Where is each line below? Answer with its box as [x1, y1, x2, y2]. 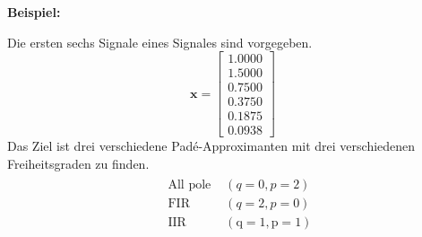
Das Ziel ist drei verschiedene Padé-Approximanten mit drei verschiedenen [7, 136, 416, 155]
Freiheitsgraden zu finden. [7, 154, 150, 172]
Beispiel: [7, 3, 61, 21]
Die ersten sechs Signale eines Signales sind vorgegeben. [7, 32, 313, 51]
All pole [168, 178, 211, 191]
